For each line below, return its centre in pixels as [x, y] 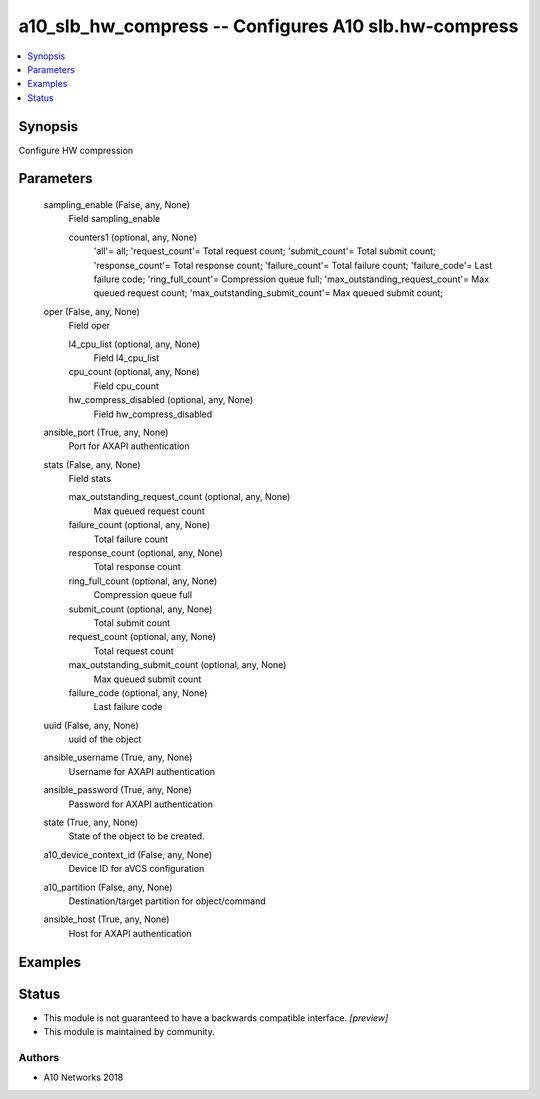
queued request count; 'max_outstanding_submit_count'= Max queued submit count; [268, 293]
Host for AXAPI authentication [130, 933]
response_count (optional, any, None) [146, 553]
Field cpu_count [126, 386]
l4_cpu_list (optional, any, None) [134, 344]
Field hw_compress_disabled [153, 414]
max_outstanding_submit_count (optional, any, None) [177, 665]
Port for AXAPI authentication [129, 446]
